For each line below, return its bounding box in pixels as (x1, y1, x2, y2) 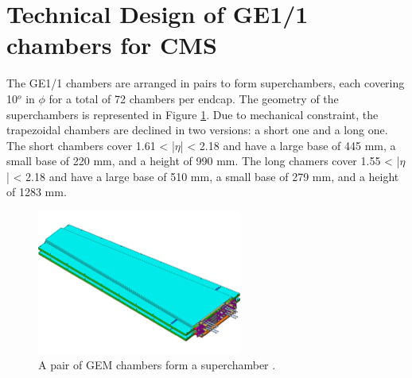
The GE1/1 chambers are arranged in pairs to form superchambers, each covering (6, 75, 405, 91)
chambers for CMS (6, 29, 217, 61)
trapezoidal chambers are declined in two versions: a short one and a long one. (6, 121, 388, 138)
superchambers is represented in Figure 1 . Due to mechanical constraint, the (6, 106, 379, 122)
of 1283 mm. (6, 183, 67, 200)
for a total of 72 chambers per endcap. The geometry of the (49, 90, 339, 106)
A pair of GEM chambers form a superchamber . (38, 357, 276, 373)
